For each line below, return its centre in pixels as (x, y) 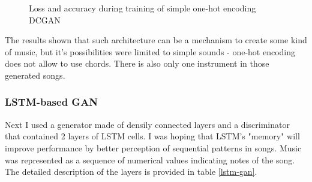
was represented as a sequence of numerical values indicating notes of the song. (150, 159)
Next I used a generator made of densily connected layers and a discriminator (147, 124)
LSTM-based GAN (52, 102)
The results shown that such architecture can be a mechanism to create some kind (156, 40)
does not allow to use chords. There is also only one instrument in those (137, 63)
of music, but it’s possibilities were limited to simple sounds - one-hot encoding (150, 51)
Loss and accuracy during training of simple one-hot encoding (142, 8)
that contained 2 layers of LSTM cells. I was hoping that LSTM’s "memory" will (152, 136)
